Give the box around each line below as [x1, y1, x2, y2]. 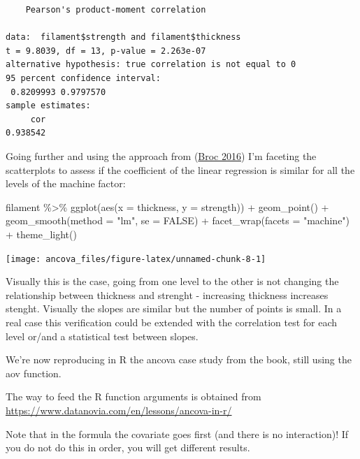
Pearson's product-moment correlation [25, 5, 206, 15]
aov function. [6, 365, 62, 380]
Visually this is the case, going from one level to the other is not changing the [6, 274, 339, 289]
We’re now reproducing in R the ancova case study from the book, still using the [6, 352, 352, 367]
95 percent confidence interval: [6, 73, 161, 83]
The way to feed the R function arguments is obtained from [6, 389, 261, 404]
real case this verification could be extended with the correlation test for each [6, 314, 338, 329]
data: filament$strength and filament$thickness [6, 32, 241, 43]
